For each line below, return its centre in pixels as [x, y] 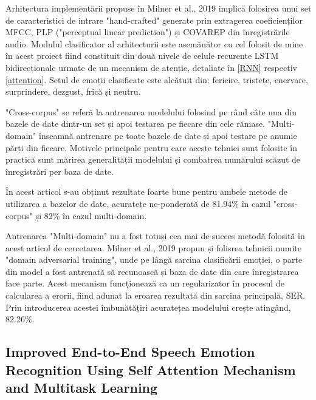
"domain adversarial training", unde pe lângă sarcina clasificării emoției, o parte [154, 259]
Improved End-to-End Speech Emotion [130, 352]
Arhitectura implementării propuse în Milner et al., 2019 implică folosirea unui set [159, 8]
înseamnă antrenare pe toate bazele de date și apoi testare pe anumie [168, 135]
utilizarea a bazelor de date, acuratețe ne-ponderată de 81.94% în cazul [138, 203]
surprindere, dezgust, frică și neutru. [73, 91]
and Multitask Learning [82, 388]
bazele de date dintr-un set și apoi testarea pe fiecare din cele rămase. [136, 124]
